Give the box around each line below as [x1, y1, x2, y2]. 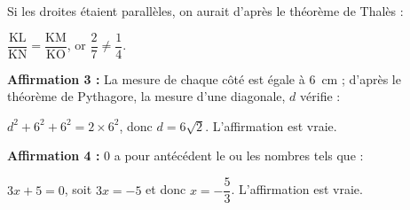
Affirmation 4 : [7, 146, 100, 165]
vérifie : [300, 87, 341, 105]
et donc [146, 180, 186, 198]
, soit [64, 180, 92, 198]
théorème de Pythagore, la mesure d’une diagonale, [7, 87, 286, 105]
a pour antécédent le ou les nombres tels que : [114, 146, 364, 165]
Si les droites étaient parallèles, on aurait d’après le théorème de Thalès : [7, 2, 404, 19]
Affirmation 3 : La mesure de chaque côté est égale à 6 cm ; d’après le [7, 69, 401, 88]
